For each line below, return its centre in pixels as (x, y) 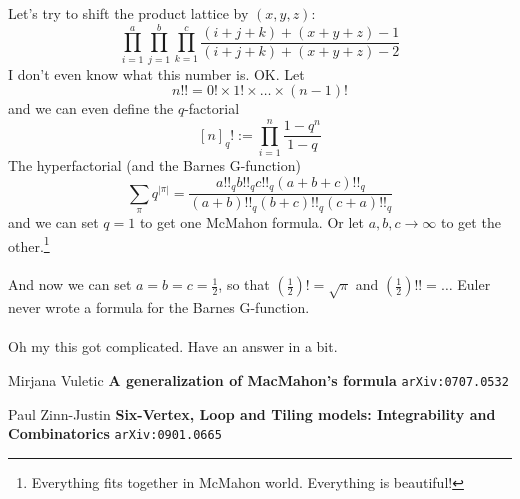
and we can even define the (91, 108)
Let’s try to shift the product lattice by (128, 13)
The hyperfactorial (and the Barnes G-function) (154, 165)
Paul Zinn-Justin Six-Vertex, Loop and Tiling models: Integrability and (252, 413)
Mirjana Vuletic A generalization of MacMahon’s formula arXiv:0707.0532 (258, 379)
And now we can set (70, 284)
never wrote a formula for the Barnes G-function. (159, 307)
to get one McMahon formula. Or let (251, 221)
